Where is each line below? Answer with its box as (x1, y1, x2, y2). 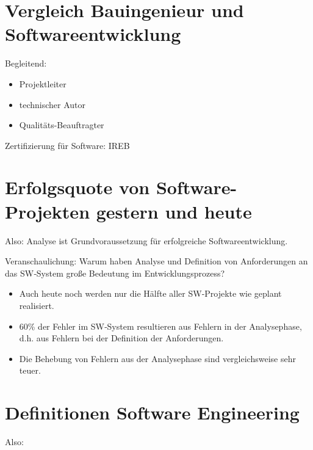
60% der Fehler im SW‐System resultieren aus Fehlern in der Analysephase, (19, 319, 302, 332)
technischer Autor (19, 98, 86, 111)
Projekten (5, 198, 90, 223)
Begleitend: (5, 57, 47, 70)
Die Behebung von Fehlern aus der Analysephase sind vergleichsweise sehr (19, 352, 296, 365)
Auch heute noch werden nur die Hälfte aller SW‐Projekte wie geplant (19, 287, 282, 300)
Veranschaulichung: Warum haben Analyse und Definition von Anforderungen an (5, 255, 308, 267)
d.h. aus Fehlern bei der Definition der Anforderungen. (19, 332, 224, 344)
